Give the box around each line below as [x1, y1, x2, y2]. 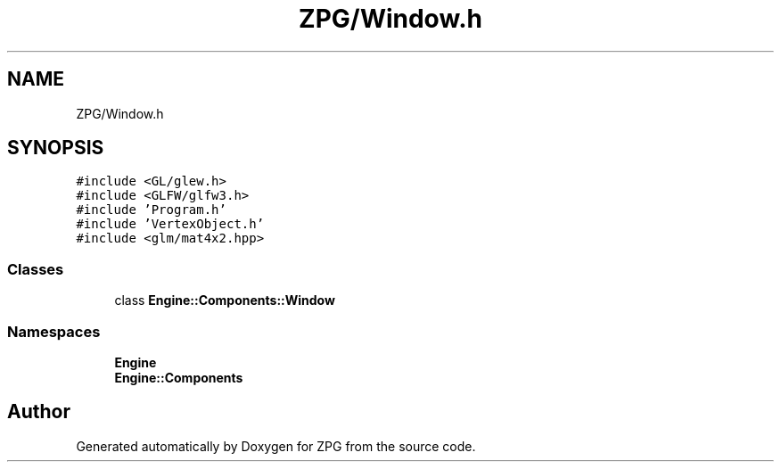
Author [7, 400, 70, 424]
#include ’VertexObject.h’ [76, 217, 265, 232]
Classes [7, 259, 64, 278]
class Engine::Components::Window [114, 292, 335, 309]
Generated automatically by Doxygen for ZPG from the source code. [76, 438, 476, 454]
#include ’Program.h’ [76, 202, 226, 218]
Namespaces [7, 322, 101, 341]
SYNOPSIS [7, 136, 104, 160]
